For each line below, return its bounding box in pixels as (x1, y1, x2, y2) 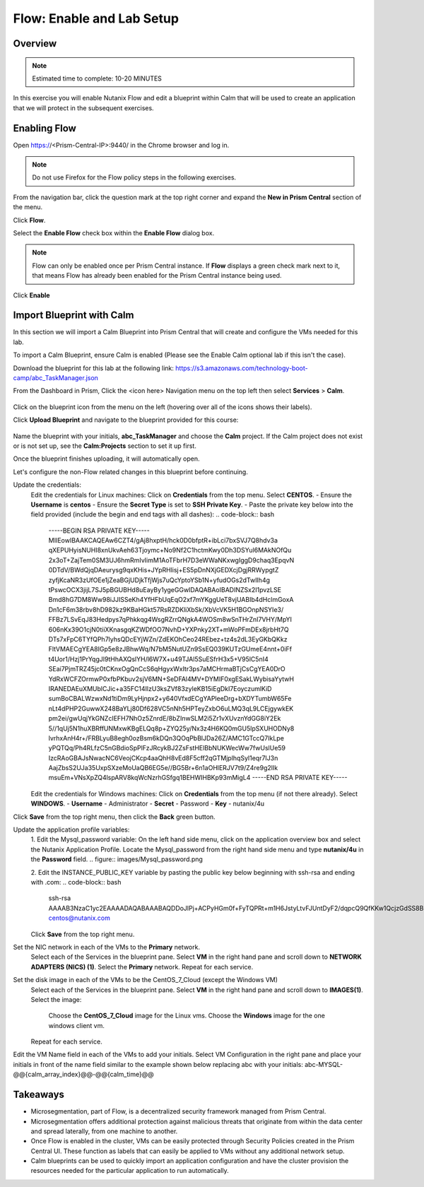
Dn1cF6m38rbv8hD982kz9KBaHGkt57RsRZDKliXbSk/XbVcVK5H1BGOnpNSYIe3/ (48, 605, 284, 614)
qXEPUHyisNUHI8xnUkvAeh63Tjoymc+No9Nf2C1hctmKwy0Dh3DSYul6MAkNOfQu (48, 546, 292, 555)
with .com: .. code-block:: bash (30, 878, 122, 886)
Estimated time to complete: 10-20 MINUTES (32, 74, 163, 83)
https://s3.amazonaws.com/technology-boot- (175, 364, 308, 372)
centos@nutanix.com (48, 914, 111, 922)
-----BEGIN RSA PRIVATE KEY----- (48, 526, 150, 535)
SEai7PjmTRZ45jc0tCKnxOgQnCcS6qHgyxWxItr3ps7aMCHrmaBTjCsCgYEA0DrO (48, 665, 285, 673)
